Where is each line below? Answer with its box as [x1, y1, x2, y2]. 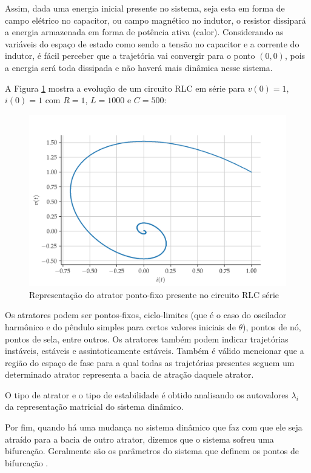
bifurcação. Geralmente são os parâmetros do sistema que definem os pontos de [5, 444, 299, 457]
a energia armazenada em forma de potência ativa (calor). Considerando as [5, 26, 284, 38]
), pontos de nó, [242, 320, 301, 333]
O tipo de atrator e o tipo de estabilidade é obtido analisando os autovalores [5, 388, 289, 401]
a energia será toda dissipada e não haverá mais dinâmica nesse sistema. [5, 61, 273, 73]
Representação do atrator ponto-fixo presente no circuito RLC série [29, 288, 279, 301]
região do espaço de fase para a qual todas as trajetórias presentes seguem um [5, 356, 295, 369]
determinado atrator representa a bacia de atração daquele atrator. [5, 368, 254, 381]
